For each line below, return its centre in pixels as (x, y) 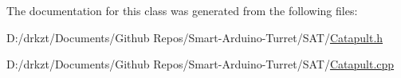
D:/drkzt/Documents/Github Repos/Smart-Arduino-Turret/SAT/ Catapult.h (195, 37)
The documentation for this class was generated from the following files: (182, 10)
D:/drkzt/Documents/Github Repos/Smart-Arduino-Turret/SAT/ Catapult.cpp (200, 64)
